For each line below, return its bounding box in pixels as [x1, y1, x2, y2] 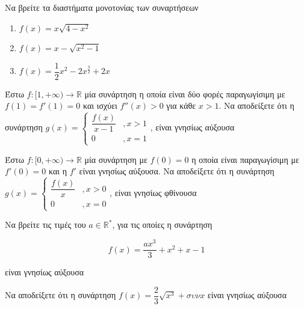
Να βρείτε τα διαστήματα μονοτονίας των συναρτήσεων [5, 1, 199, 13]
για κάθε [166, 99, 196, 112]
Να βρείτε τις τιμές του [5, 218, 86, 231]
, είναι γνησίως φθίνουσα [110, 186, 197, 199]
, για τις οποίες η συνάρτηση [112, 218, 212, 231]
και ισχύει [83, 99, 117, 112]
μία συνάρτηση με [84, 153, 147, 165]
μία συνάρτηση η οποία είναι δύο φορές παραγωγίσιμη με [84, 87, 285, 100]
